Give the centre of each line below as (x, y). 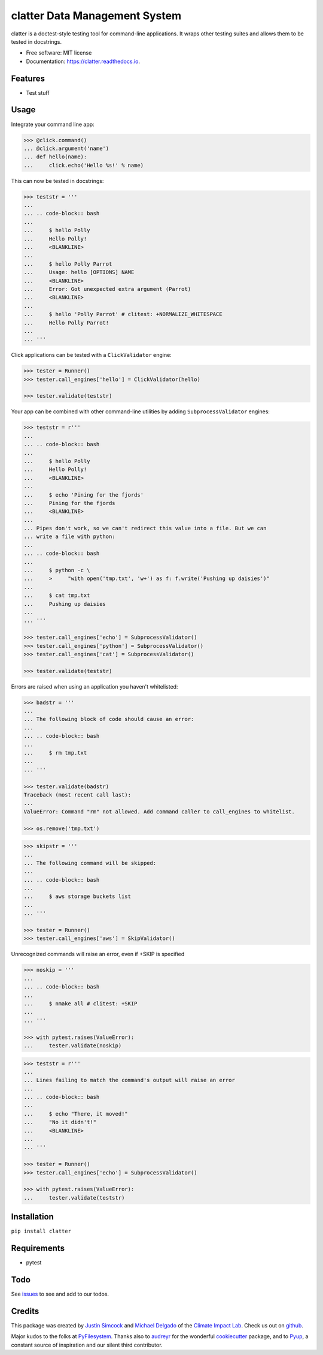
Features (28, 78)
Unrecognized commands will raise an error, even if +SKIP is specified (98, 954)
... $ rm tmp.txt (55, 753)
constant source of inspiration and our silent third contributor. (87, 1345)
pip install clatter (41, 1231)
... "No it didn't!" (60, 1122)
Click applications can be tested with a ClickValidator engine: (91, 355)
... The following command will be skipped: (90, 863)
